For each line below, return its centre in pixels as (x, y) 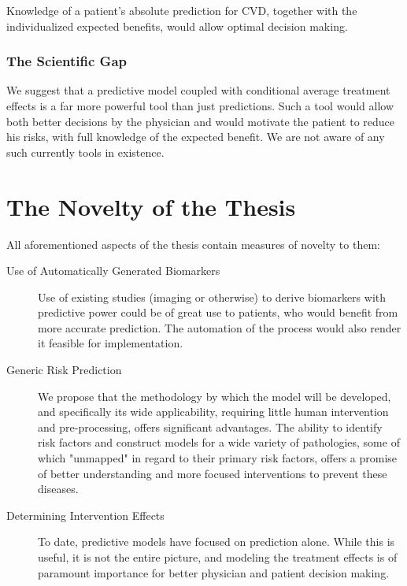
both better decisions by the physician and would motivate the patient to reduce (201, 121)
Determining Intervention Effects (85, 515)
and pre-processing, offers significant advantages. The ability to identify (210, 427)
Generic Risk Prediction (64, 370)
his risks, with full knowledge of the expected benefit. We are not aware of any (196, 137)
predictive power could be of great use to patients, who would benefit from (218, 312)
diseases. (58, 489)
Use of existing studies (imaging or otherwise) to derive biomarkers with (212, 297)
